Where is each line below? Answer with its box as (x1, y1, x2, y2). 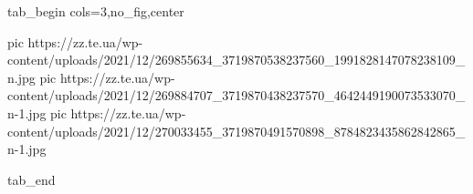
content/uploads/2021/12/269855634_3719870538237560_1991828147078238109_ (7, 50, 466, 69)
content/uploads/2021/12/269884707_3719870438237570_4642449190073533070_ (7, 86, 466, 105)
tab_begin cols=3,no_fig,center (7, 2, 184, 20)
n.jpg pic (7, 67, 57, 87)
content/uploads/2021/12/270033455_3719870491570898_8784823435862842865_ (7, 121, 466, 140)
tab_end (7, 169, 56, 189)
